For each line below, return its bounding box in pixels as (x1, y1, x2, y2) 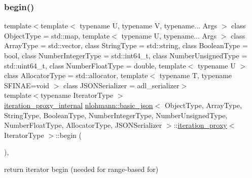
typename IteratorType (41, 90, 114, 100)
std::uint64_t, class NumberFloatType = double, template (4, 60, 186, 70)
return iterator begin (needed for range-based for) (4, 163, 159, 174)
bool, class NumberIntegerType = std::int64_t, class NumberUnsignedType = (4, 50, 247, 60)
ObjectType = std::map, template (4, 30, 110, 41)
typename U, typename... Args (121, 30, 217, 41)
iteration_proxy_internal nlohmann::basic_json (4, 99, 153, 110)
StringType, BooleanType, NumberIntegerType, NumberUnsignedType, (4, 110, 228, 120)
